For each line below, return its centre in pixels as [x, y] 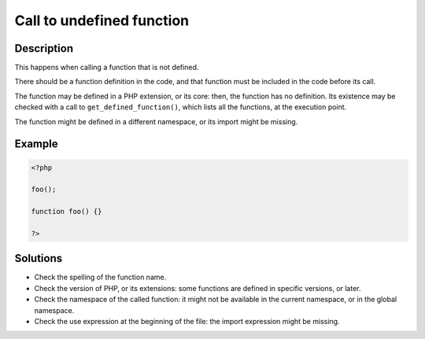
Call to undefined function [102, 20]
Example [36, 144]
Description [44, 48]
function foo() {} [67, 212]
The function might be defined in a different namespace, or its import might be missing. [156, 121]
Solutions [39, 258]
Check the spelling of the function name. [100, 277]
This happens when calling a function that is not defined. [107, 68]
